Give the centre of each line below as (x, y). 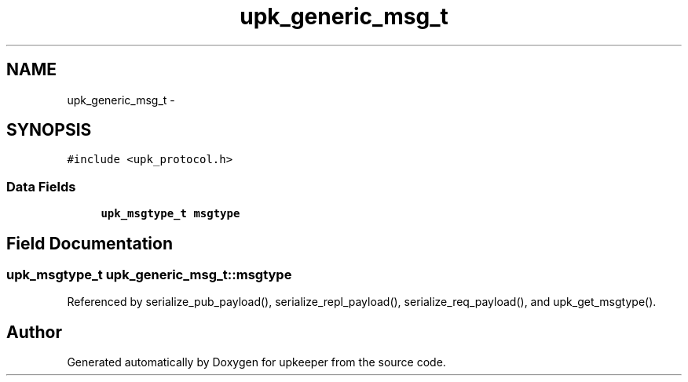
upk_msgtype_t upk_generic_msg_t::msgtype (149, 275)
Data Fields (41, 186)
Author (34, 332)
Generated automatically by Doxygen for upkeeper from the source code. (256, 362)
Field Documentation (90, 243)
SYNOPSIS (49, 130)
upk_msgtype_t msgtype (170, 214)
